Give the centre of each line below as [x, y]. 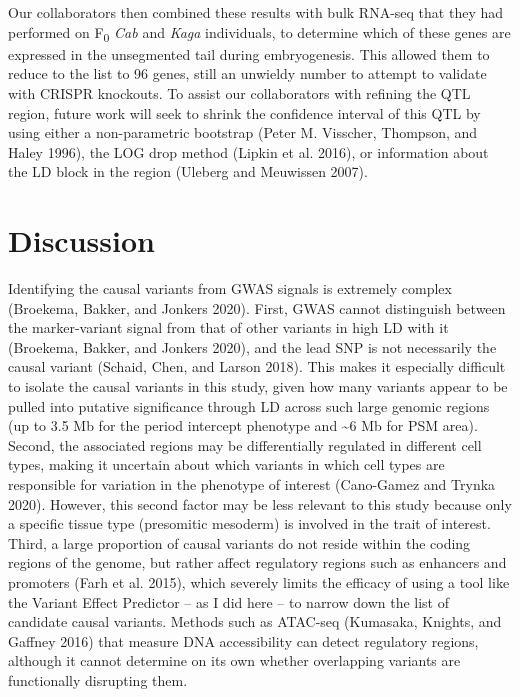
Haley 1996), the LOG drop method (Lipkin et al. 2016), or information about [248, 151]
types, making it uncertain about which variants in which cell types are [226, 464]
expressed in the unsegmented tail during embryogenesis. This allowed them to [249, 53]
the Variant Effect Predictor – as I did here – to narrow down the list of [228, 601]
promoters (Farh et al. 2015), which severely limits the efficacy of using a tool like [259, 581]
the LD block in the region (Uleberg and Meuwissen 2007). [188, 171]
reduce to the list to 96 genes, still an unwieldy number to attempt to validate [247, 73]
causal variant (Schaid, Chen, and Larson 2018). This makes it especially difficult [257, 366]
